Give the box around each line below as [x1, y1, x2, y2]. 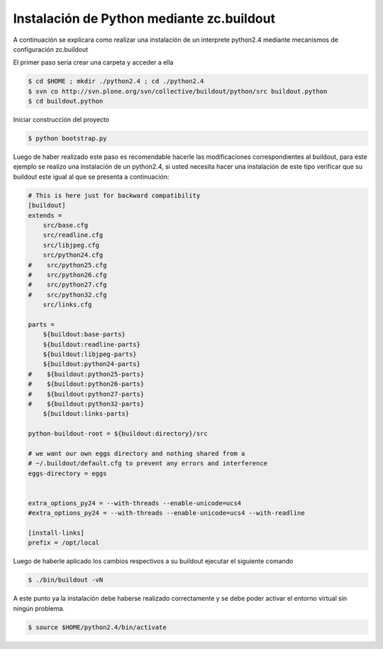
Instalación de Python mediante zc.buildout [13, 11, 276, 26]
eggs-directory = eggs [28, 469, 107, 477]
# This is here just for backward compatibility [28, 192, 201, 199]
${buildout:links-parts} [43, 410, 130, 418]
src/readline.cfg [43, 231, 104, 239]
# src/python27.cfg [28, 281, 107, 289]
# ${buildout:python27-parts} [28, 390, 145, 398]
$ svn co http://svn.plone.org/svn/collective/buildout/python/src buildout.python [28, 87, 328, 95]
